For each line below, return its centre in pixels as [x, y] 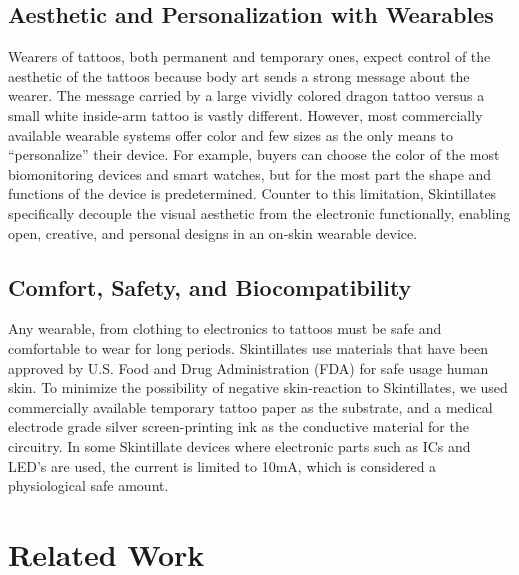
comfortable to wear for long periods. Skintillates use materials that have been [248, 347]
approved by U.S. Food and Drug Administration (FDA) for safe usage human [248, 367]
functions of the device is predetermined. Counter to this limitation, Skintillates [252, 193]
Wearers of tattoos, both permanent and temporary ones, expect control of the [249, 56]
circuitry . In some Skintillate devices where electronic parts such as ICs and [239, 445]
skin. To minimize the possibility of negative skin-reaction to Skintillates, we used [258, 387]
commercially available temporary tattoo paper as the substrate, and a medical [250, 406]
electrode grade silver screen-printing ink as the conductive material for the [238, 426]
